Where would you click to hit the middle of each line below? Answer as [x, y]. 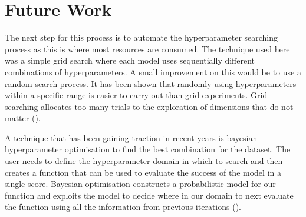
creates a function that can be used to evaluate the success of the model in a [143, 172]
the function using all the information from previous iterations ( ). [123, 207]
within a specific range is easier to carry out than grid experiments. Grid [136, 95]
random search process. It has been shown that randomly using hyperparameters [151, 83]
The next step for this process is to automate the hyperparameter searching [142, 37]
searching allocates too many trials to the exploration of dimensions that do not [149, 106]
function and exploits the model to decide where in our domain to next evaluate [149, 195]
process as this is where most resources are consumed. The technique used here [147, 49]
